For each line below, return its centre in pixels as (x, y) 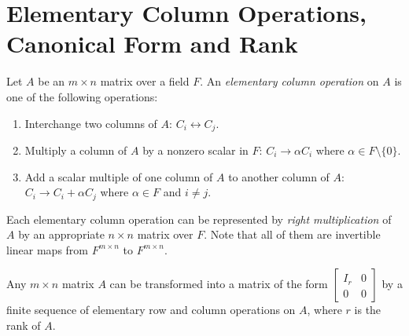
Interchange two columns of (91, 123)
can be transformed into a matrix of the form (219, 284)
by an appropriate (61, 234)
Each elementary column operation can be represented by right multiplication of (199, 219)
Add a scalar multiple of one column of (119, 176)
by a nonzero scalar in (195, 150)
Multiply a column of (76, 150)
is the (368, 310)
